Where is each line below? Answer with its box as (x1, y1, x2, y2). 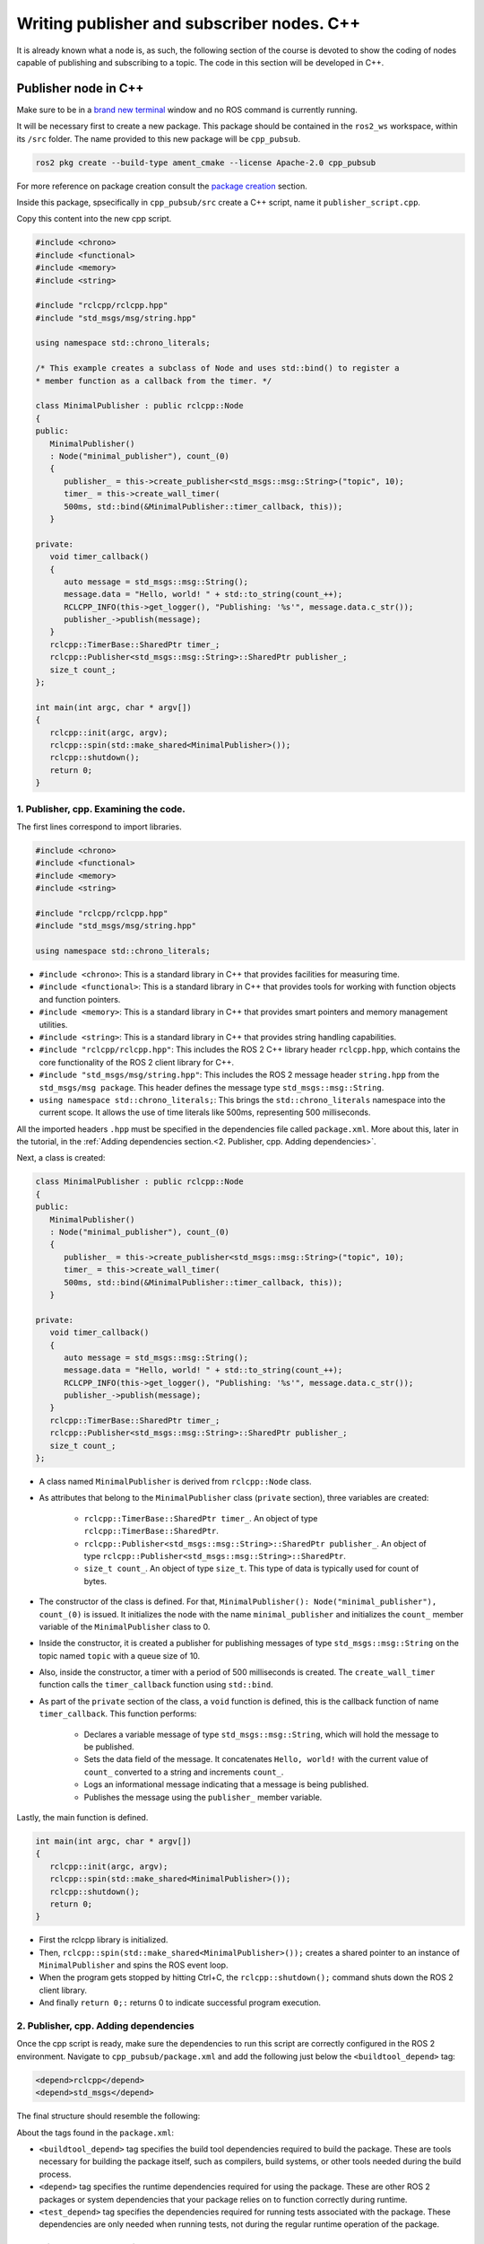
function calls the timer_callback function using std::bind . (39, 1679, 273, 1690)
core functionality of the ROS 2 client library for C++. (39, 1056, 235, 1067)
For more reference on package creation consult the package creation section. (16, 180, 308, 191)
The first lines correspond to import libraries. (16, 821, 183, 832)
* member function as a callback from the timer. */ (35, 375, 272, 386)
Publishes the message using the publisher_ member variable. (83, 1792, 323, 1802)
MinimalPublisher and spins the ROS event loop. (39, 1959, 229, 1970)
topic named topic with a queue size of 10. (39, 1650, 201, 1661)
